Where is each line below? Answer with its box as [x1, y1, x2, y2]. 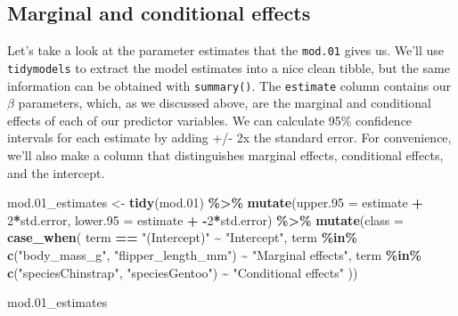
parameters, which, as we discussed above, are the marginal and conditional [18, 93, 431, 112]
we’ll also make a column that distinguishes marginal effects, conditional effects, [7, 145, 444, 164]
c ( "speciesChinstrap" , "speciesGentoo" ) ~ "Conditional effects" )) [7, 263, 358, 281]
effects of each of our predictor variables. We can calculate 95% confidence [7, 110, 413, 129]
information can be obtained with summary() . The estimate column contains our [7, 76, 451, 94]
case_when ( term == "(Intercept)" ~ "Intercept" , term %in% [7, 228, 357, 247]
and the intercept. [7, 163, 105, 182]
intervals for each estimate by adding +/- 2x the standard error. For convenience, [7, 128, 452, 147]
